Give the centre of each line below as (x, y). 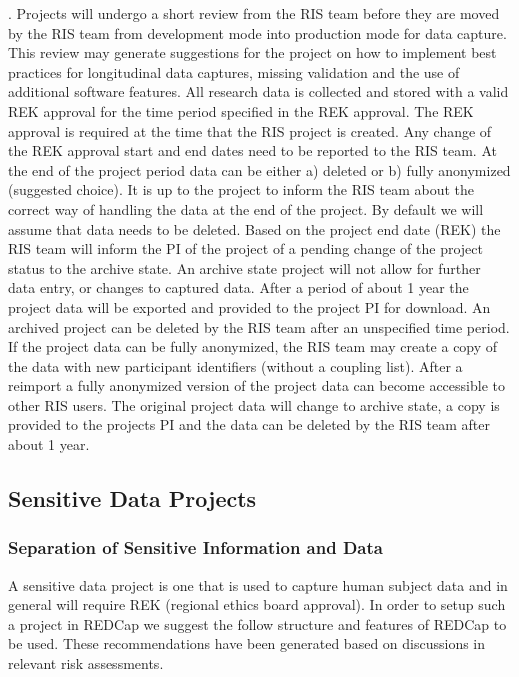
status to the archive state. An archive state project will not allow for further (244, 267)
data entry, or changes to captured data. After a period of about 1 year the (238, 287)
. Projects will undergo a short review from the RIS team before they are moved (254, 13)
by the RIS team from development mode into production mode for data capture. (257, 32)
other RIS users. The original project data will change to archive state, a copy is (254, 404)
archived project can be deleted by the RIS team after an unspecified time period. (259, 326)
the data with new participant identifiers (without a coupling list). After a (235, 365)
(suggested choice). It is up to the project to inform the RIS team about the (241, 189)
